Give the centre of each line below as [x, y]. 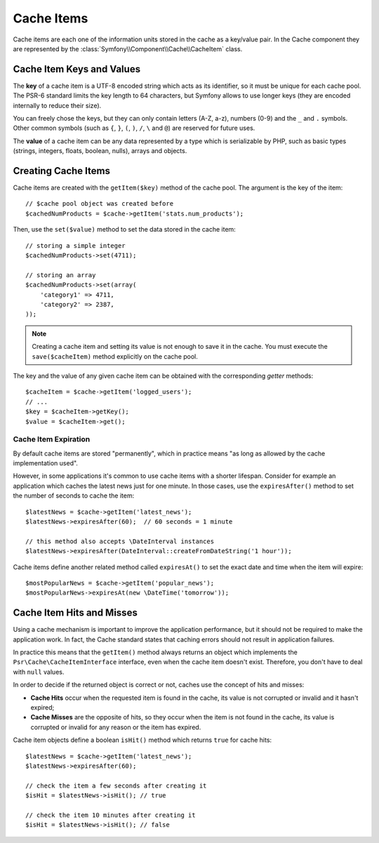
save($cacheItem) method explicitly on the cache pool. [115, 356]
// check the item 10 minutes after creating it [111, 815]
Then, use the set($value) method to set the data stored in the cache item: [125, 230]
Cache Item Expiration [52, 439]
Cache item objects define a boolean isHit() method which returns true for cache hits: [142, 740]
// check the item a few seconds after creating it [116, 785]
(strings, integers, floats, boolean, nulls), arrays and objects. [100, 151]
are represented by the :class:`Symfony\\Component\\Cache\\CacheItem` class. [128, 48]
